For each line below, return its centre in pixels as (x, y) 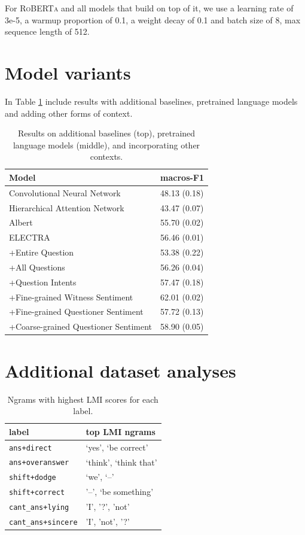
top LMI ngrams (121, 431)
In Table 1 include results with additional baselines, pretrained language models (151, 101)
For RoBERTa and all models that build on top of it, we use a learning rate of (149, 8)
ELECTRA (30, 237)
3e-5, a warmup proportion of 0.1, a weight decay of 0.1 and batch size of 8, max (153, 19)
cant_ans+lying (39, 508)
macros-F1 (182, 177)
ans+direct (30, 448)
